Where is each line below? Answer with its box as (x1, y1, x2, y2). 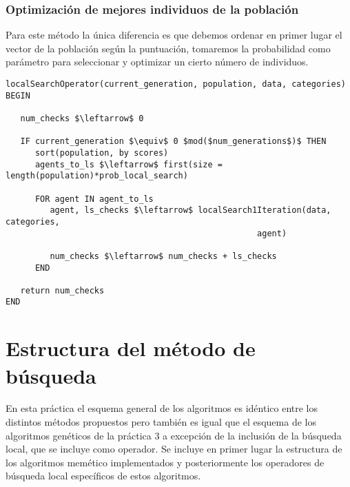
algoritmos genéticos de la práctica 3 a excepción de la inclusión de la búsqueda (6, 428, 342, 442)
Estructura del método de (6, 334, 256, 362)
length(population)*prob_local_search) (6, 171, 188, 181)
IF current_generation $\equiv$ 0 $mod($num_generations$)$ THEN (20, 136, 327, 147)
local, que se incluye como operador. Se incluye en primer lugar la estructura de (6, 442, 342, 456)
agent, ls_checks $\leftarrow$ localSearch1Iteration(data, (50, 205, 331, 216)
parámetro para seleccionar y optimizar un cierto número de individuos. (6, 54, 309, 69)
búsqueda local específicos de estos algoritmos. (6, 468, 201, 483)
